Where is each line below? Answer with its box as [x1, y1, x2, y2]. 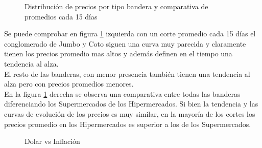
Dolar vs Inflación [25, 136, 80, 146]
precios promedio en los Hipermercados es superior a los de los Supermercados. [4, 118, 251, 129]
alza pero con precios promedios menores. [4, 78, 134, 89]
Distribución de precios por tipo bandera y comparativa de [25, 1, 208, 11]
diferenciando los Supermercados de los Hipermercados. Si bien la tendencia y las [4, 98, 258, 109]
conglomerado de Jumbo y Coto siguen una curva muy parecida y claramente [4, 38, 246, 49]
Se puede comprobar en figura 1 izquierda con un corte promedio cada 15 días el [4, 28, 256, 39]
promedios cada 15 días [25, 11, 98, 22]
